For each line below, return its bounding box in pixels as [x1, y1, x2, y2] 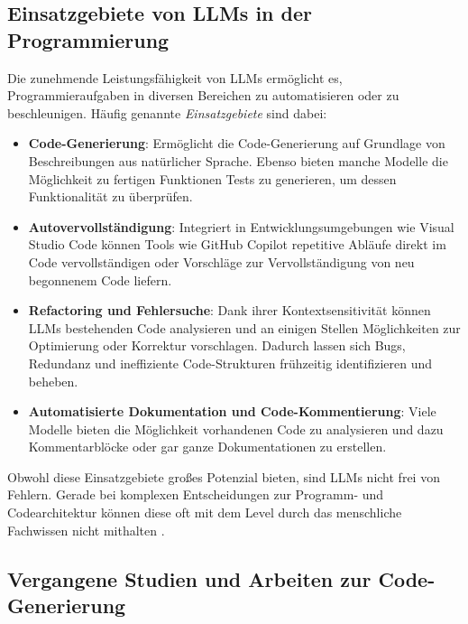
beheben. [28, 371, 78, 390]
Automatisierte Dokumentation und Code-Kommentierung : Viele [28, 402, 436, 421]
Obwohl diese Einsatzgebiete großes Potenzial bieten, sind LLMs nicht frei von [7, 467, 440, 486]
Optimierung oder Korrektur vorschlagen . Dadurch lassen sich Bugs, [28, 336, 406, 355]
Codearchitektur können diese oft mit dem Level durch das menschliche [7, 503, 402, 522]
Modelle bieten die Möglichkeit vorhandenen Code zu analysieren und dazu [28, 419, 444, 438]
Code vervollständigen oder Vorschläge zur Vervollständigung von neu [28, 252, 415, 271]
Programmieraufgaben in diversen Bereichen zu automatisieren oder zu [7, 86, 399, 105]
